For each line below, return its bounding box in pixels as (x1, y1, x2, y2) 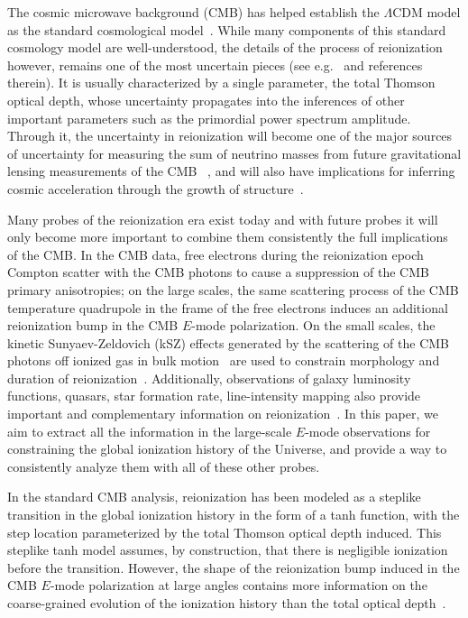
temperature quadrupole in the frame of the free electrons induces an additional (7, 298, 448, 317)
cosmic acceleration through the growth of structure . (7, 179, 304, 198)
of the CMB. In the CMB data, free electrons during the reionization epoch (7, 244, 424, 263)
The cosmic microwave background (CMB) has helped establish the (7, 3, 380, 21)
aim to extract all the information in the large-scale (7, 421, 292, 440)
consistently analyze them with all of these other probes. (7, 457, 320, 475)
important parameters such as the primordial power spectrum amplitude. (7, 108, 411, 127)
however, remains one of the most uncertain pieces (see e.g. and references (7, 55, 423, 74)
